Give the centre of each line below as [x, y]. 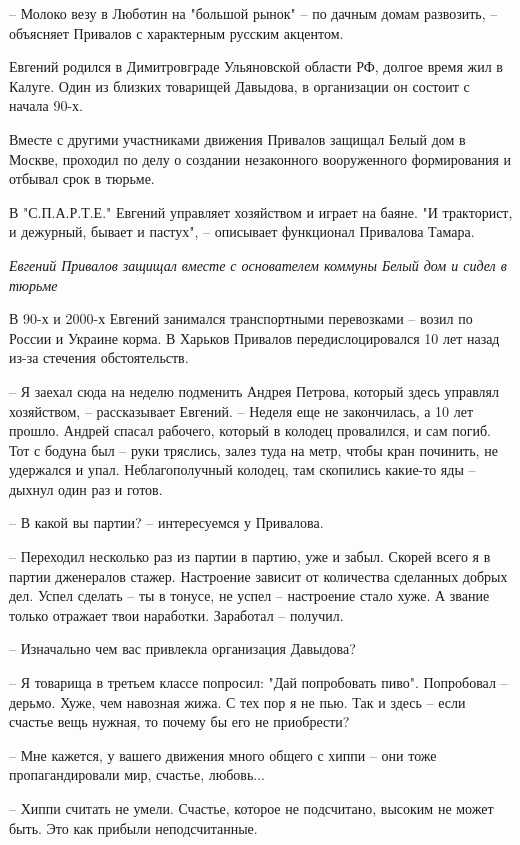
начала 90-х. [46, 105]
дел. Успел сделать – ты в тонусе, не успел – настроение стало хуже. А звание [249, 595]
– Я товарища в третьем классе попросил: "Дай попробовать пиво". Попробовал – [258, 682]
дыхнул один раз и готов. [86, 488]
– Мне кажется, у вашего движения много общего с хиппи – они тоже [223, 754]
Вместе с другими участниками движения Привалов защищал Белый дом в [237, 138]
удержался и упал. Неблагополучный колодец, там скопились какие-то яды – [242, 469]
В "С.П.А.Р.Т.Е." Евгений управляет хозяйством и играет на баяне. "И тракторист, [261, 211]
